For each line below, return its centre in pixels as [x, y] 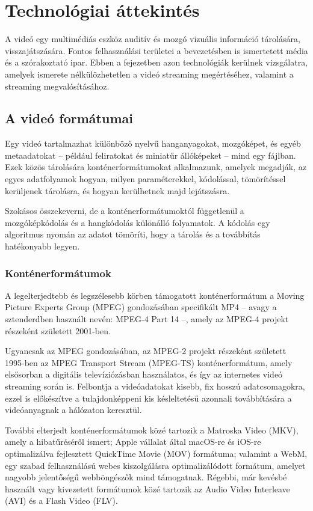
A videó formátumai [69, 118]
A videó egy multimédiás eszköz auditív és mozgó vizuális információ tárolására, [153, 39]
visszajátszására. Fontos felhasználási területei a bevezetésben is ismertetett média [156, 50]
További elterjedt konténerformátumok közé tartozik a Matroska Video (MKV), [152, 430]
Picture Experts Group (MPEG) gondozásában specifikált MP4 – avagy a [141, 307]
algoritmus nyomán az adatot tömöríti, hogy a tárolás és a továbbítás [133, 234]
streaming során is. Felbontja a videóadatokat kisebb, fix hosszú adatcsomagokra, [155, 386]
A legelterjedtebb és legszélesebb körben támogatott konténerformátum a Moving [155, 295]
